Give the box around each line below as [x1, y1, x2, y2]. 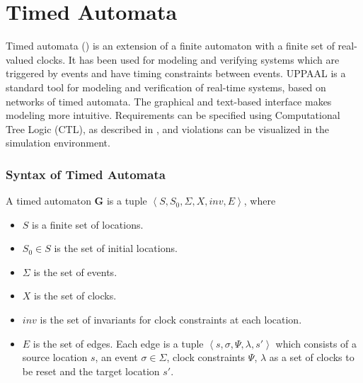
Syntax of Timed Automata [6, 165, 166, 183]
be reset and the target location [22, 363, 160, 378]
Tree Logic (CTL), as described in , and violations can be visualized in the [6, 121, 329, 136]
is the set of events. [33, 264, 117, 279]
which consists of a [275, 336, 357, 350]
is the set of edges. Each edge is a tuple [33, 336, 204, 350]
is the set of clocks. [34, 288, 117, 303]
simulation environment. [6, 135, 110, 150]
